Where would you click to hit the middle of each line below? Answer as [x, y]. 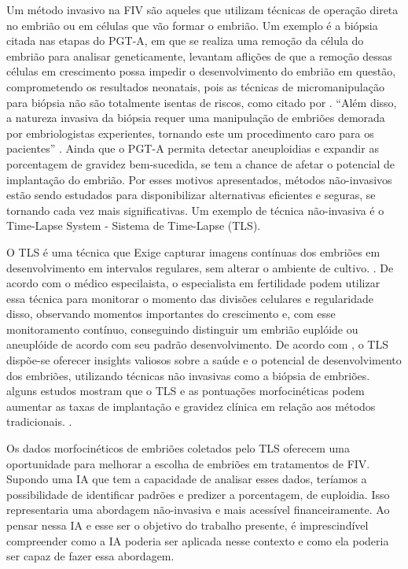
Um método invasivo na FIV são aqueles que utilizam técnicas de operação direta [202, 9]
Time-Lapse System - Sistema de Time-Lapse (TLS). [134, 225]
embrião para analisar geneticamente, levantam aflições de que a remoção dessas [199, 55]
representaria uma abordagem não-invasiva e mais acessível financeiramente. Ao [198, 510]
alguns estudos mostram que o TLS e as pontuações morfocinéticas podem [186, 391]
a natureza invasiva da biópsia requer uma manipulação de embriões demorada [196, 118]
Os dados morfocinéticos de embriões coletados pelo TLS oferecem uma [178, 448]
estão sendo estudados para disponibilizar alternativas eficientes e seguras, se [191, 195]
